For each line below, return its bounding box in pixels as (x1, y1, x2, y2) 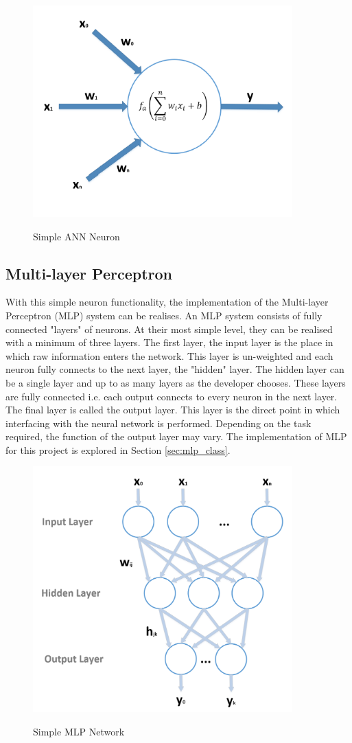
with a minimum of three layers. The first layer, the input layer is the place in (5, 335, 333, 350)
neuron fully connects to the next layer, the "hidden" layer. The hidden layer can (5, 362, 344, 376)
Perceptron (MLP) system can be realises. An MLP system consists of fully (5, 308, 322, 322)
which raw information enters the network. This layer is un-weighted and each (5, 348, 333, 363)
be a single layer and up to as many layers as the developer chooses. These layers (5, 375, 346, 389)
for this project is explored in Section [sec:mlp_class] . (5, 442, 231, 457)
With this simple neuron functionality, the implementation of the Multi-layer (5, 295, 329, 309)
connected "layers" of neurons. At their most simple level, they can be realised (5, 321, 333, 336)
